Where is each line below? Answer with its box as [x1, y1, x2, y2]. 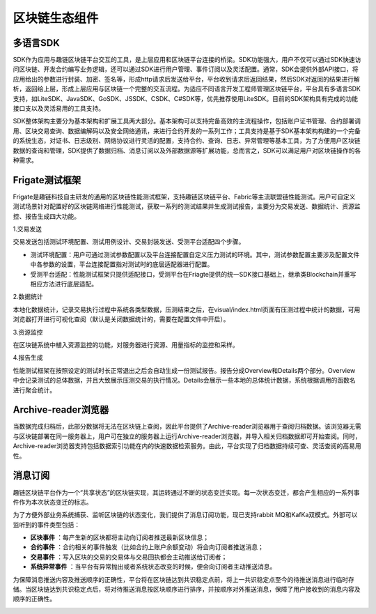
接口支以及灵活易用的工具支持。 [13, 105, 104, 113]
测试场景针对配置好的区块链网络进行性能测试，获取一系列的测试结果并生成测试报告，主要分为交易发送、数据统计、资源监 [13, 202, 361, 210]
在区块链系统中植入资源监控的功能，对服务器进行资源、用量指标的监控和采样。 [13, 340, 239, 348]
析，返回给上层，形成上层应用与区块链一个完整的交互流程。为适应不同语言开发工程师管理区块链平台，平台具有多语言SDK [13, 84, 361, 93]
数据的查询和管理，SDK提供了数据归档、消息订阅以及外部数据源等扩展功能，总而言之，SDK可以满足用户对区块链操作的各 [13, 146, 361, 155]
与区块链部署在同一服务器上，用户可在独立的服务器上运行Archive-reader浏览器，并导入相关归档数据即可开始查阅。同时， [13, 432, 361, 440]
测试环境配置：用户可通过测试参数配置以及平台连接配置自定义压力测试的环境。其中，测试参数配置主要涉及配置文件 [30, 250, 360, 259]
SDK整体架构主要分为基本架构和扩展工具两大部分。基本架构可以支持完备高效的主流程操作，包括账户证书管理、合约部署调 [13, 117, 361, 125]
